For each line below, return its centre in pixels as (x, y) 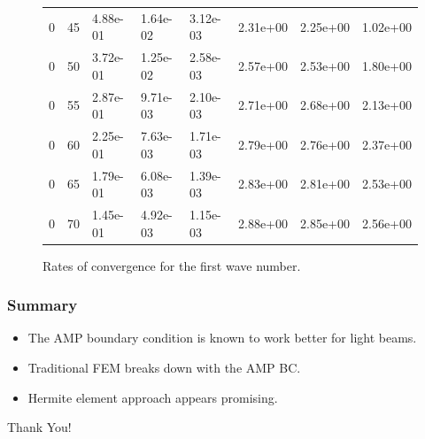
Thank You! (39, 427)
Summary (42, 305)
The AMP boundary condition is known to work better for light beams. (222, 338)
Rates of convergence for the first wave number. (172, 265)
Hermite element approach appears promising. (153, 397)
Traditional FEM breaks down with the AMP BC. (164, 368)
